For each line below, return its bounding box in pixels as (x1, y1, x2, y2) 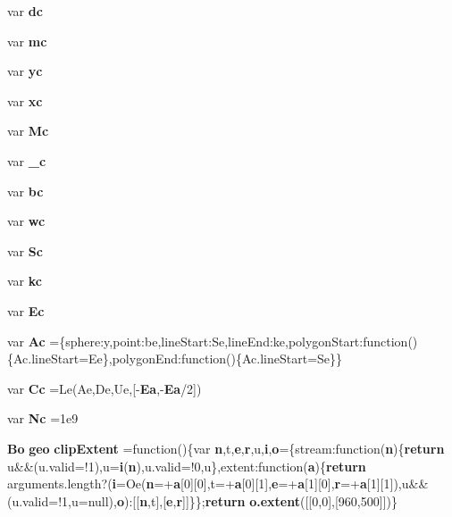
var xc (7, 91, 43, 110)
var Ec (7, 301, 45, 320)
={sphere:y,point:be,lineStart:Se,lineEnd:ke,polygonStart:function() (49, 331, 418, 350)
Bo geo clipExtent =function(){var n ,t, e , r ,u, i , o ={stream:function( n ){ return (7, 438, 445, 457)
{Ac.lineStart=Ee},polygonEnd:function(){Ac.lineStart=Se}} (7, 349, 343, 368)
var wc (7, 212, 46, 230)
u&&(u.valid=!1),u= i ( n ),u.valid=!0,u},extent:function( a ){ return (7, 456, 366, 475)
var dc (7, 2, 43, 20)
